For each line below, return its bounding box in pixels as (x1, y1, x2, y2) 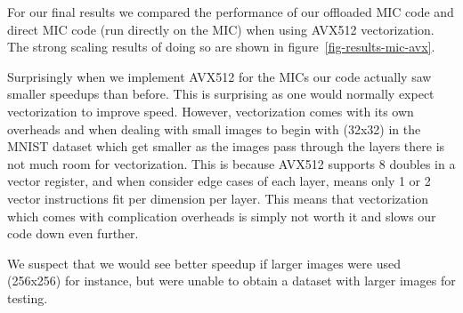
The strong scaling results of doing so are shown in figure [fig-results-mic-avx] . (7, 37, 435, 56)
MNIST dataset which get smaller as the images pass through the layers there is (7, 137, 445, 156)
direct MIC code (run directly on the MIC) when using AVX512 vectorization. (7, 20, 435, 38)
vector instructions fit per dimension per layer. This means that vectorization (7, 189, 429, 207)
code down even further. (7, 224, 139, 243)
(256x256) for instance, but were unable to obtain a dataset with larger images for (7, 271, 456, 290)
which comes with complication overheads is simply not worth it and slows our (7, 206, 436, 225)
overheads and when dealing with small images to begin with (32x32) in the (7, 119, 421, 138)
